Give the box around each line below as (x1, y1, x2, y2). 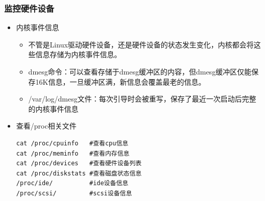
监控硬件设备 (4, 2, 55, 14)
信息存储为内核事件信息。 (35, 49, 122, 60)
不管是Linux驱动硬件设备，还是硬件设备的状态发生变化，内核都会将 (28, 39, 254, 49)
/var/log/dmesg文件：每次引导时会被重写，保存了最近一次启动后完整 (28, 93, 256, 104)
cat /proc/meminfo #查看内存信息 (16, 149, 130, 157)
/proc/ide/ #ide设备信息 (16, 180, 129, 187)
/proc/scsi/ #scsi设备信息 (16, 189, 132, 197)
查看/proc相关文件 (16, 120, 77, 131)
